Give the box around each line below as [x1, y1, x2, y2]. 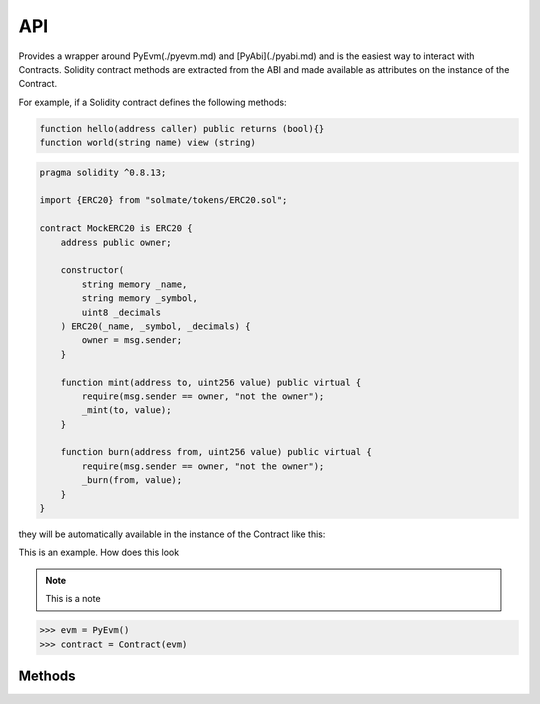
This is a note [45, 593, 101, 605]
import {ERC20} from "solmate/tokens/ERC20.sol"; [39, 195, 288, 206]
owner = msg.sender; [81, 335, 183, 346]
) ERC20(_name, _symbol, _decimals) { [60, 320, 251, 332]
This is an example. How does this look [18, 546, 180, 559]
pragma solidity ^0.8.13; [39, 166, 167, 178]
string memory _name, [81, 278, 188, 290]
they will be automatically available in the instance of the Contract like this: [18, 528, 326, 540]
